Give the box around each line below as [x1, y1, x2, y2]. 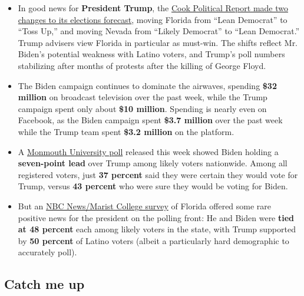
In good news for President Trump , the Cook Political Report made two [18, 2, 288, 14]
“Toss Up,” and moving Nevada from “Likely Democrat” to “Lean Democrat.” [18, 25, 300, 37]
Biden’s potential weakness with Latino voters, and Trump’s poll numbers [18, 48, 285, 60]
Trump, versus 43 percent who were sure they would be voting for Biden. [18, 180, 288, 192]
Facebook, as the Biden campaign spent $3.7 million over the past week [18, 114, 283, 126]
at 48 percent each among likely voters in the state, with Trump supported [18, 223, 296, 235]
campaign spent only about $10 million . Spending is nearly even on [18, 102, 267, 114]
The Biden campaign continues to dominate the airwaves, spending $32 [18, 79, 277, 91]
